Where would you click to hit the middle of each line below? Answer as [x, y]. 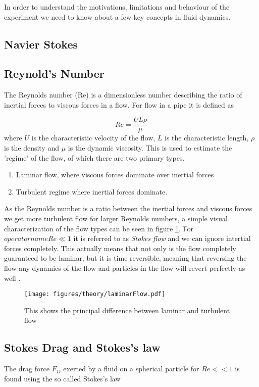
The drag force [27, 369]
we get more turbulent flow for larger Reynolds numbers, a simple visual [116, 218]
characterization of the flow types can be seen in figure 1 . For [99, 228]
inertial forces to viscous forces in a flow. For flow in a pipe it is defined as [119, 104]
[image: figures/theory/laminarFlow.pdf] [95, 294]
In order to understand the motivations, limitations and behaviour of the [117, 7]
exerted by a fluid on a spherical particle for [131, 369]
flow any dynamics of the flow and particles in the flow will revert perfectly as [125, 268]
